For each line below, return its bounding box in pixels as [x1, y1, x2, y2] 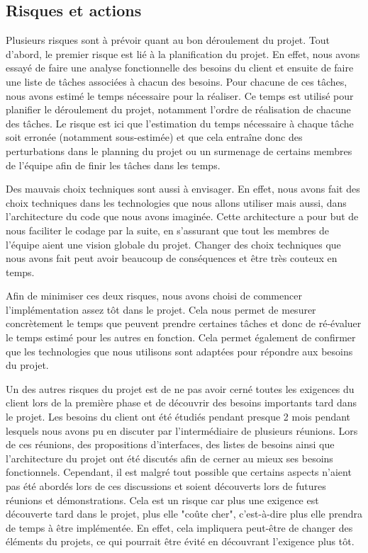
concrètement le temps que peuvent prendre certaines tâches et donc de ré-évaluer [6, 316, 362, 331]
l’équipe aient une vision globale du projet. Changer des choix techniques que [6, 236, 341, 251]
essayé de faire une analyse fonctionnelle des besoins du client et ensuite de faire [6, 60, 354, 75]
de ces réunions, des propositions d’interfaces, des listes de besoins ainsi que [6, 437, 335, 452]
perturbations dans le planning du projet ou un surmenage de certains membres [6, 143, 352, 158]
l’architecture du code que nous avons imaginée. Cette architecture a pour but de [6, 209, 359, 224]
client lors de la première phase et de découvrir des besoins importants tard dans [6, 395, 357, 410]
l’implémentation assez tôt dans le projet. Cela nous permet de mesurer [6, 302, 316, 317]
